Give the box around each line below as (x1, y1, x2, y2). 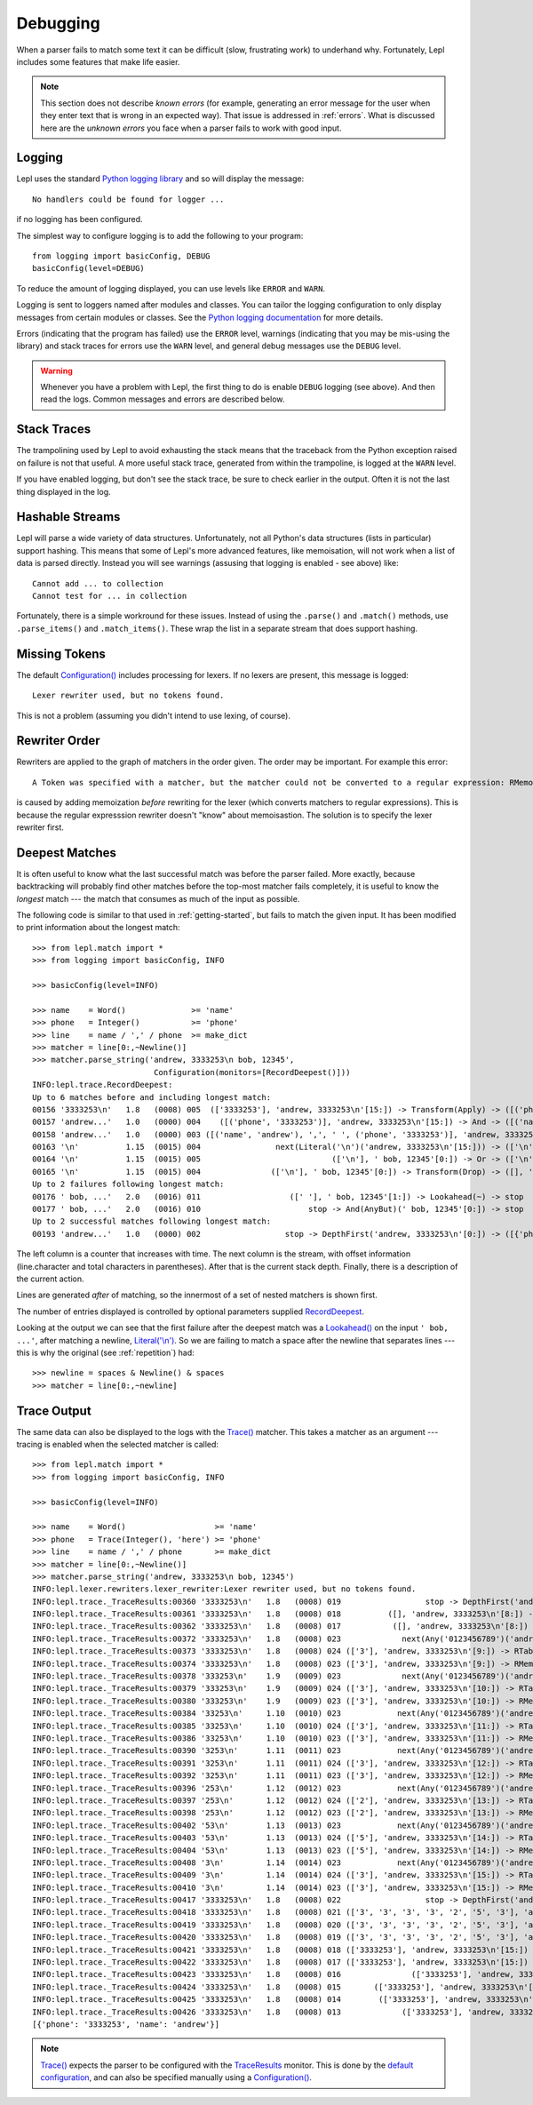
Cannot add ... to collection (32, 578, 164, 588)
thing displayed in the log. (16, 486, 111, 497)
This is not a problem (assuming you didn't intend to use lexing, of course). (16, 710, 290, 721)
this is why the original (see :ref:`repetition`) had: (16, 1347, 195, 1358)
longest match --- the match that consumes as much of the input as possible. (16, 893, 300, 904)
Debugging (16, 13, 101, 33)
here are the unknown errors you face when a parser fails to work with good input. (40, 123, 342, 133)
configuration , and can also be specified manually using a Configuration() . (40, 2072, 313, 2083)
